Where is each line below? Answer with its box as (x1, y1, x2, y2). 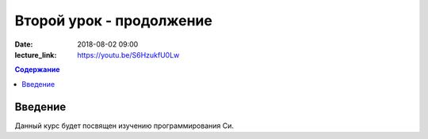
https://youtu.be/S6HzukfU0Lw (77, 50, 180, 59)
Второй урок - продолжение (14, 12, 213, 29)
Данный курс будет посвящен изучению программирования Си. (14, 121, 234, 130)
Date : (14, 39, 33, 49)
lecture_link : (14, 50, 57, 59)
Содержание (14, 65, 60, 74)
